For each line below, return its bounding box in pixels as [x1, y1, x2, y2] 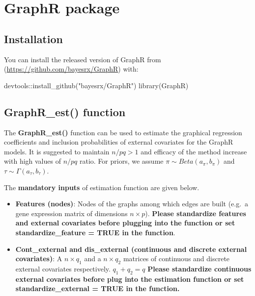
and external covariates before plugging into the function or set [15, 218, 235, 228]
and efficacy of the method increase [141, 146, 247, 156]
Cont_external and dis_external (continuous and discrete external [15, 244, 247, 254]
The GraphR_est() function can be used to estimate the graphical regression [4, 127, 242, 137]
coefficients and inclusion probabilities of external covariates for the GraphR [4, 137, 233, 147]
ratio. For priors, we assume [80, 156, 164, 166]
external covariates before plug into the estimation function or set [15, 273, 244, 284]
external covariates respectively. [15, 263, 111, 273]
